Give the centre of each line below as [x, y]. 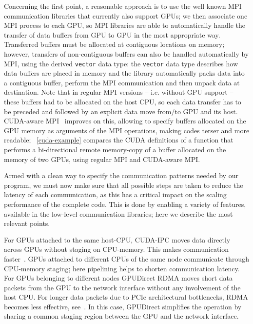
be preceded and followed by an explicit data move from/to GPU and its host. [121, 111]
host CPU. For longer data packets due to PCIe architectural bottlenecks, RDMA [126, 297]
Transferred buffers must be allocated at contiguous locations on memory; [114, 44]
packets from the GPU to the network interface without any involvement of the [122, 287]
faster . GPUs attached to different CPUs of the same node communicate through [126, 258]
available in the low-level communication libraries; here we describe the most [118, 213]
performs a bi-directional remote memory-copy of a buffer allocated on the [115, 149]
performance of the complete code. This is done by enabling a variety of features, [125, 204]
